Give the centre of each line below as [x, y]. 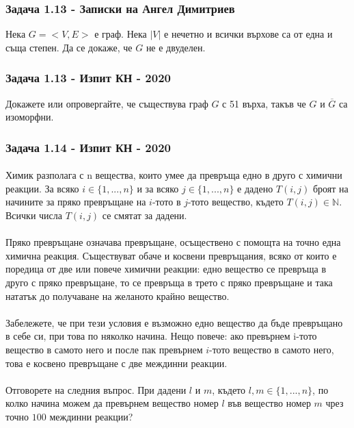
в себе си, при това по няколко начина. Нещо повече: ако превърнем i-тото [161, 336]
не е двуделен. [176, 47]
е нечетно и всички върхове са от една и [248, 34]
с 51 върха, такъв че [264, 103]
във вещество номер [269, 403]
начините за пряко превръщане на [76, 202]
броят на [330, 188]
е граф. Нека [121, 34]
